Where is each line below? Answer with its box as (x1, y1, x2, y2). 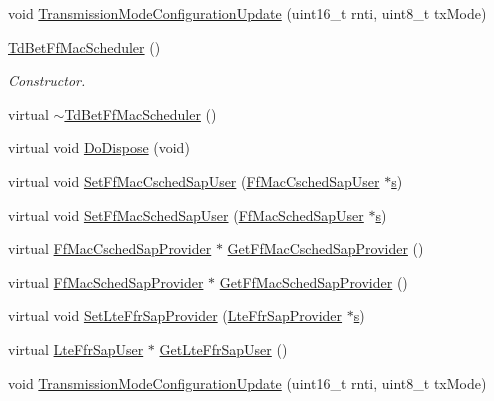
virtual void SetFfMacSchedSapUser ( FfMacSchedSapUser (8, 204, 364, 225)
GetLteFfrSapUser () (159, 338, 288, 359)
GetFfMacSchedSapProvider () (219, 271, 408, 292)
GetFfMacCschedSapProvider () (227, 238, 424, 259)
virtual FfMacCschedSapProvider (8, 238, 212, 259)
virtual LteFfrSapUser (8, 338, 144, 359)
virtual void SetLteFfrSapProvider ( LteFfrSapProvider (8, 305, 343, 326)
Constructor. (8, 70, 86, 91)
